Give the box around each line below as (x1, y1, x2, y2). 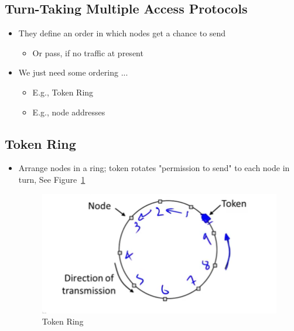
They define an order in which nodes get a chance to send (18, 27, 226, 39)
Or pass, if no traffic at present (32, 46, 143, 59)
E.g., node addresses (32, 105, 105, 118)
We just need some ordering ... (18, 66, 128, 79)
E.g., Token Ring (32, 86, 94, 98)
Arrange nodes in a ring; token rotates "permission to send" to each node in (18, 162, 290, 174)
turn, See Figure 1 (18, 173, 86, 185)
